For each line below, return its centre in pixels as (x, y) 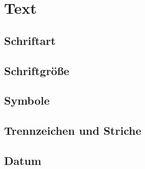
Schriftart (30, 40)
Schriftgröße (37, 70)
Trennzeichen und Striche (73, 130)
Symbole (27, 100)
